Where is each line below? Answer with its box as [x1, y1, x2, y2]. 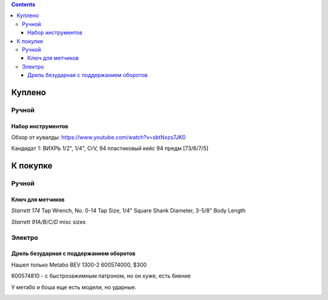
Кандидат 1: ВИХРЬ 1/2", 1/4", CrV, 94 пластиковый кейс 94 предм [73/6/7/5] [11, 145, 209, 152]
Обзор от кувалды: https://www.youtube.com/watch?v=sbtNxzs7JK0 [11, 134, 186, 141]
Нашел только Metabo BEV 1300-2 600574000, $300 [11, 261, 147, 268]
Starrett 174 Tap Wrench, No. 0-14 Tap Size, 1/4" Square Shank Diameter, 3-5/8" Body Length [11, 207, 246, 214]
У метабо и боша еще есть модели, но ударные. [11, 283, 137, 291]
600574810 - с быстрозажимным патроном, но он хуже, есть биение [11, 272, 191, 279]
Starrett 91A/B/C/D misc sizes [11, 218, 86, 225]
